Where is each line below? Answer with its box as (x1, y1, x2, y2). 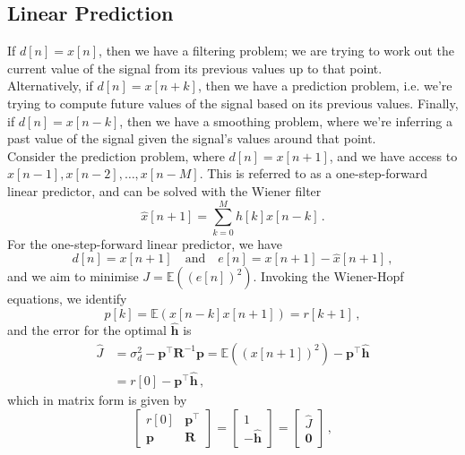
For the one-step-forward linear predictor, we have (7, 234, 282, 253)
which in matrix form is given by (7, 391, 187, 409)
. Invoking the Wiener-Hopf (253, 267, 404, 286)
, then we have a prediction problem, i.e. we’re (197, 76, 452, 95)
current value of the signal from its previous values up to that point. (7, 58, 383, 77)
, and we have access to (329, 146, 458, 165)
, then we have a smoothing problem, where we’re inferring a (119, 111, 452, 130)
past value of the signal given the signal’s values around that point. (7, 129, 376, 148)
